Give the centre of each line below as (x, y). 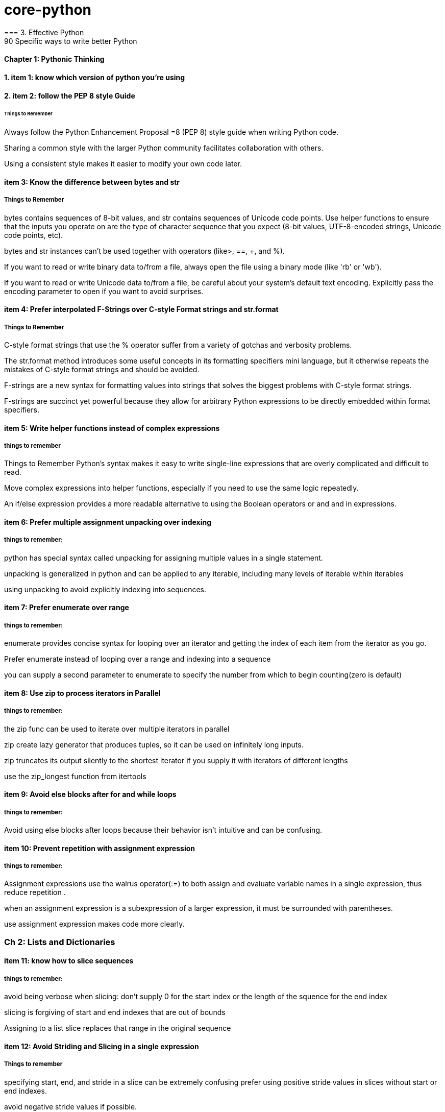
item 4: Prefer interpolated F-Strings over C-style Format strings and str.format (141, 309)
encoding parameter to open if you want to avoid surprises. (104, 291)
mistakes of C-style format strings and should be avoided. (102, 370)
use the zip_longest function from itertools (75, 776)
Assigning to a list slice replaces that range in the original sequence (118, 1028)
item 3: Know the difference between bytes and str (92, 182)
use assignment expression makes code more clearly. (94, 924)
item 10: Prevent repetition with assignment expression (100, 848)
